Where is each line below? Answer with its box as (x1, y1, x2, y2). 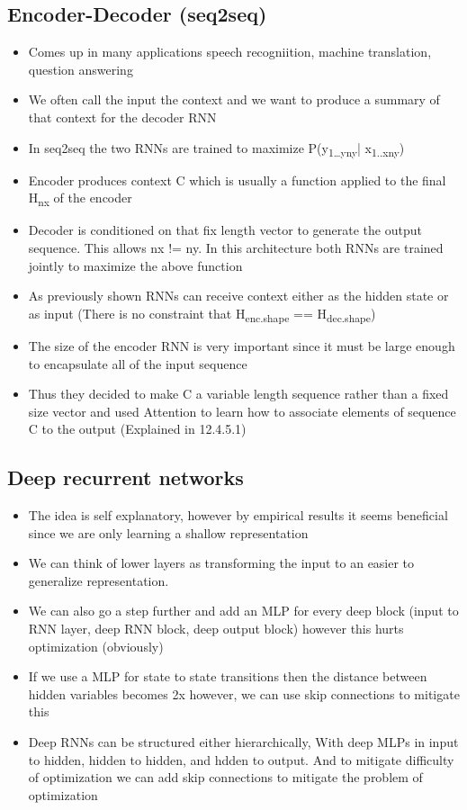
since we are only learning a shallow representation (28, 523, 309, 542)
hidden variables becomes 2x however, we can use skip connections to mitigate (28, 684, 460, 703)
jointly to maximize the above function (28, 256, 243, 274)
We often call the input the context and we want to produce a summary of (28, 90, 440, 109)
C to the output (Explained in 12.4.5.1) (28, 419, 247, 438)
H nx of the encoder (28, 188, 132, 210)
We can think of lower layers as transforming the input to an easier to (28, 553, 415, 572)
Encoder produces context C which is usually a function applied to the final (28, 170, 446, 189)
